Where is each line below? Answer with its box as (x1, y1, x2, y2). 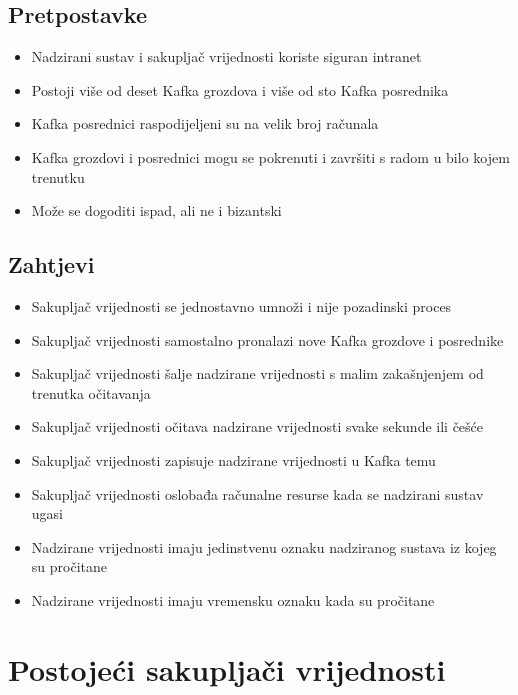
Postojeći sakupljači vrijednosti (8, 648, 446, 689)
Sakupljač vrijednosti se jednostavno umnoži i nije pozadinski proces (31, 295, 452, 316)
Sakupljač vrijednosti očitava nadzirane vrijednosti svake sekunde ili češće (31, 416, 484, 437)
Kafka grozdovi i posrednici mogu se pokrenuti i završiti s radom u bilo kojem (31, 146, 510, 167)
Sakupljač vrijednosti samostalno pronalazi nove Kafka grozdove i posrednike (31, 329, 504, 350)
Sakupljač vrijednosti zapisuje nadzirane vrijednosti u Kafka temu (31, 449, 436, 470)
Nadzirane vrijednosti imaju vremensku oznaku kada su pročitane (31, 589, 435, 610)
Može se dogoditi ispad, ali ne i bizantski (31, 200, 282, 221)
